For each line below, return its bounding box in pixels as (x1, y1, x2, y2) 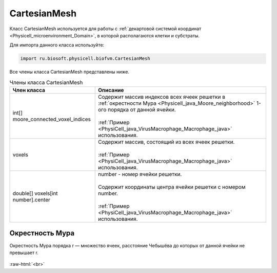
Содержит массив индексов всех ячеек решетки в (97, 94, 226, 101)
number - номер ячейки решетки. (97, 171, 182, 178)
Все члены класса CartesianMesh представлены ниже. (9, 69, 130, 75)
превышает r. (9, 249, 38, 256)
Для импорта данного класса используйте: (9, 42, 105, 48)
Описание (97, 87, 124, 94)
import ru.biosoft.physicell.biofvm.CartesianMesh (20, 56, 151, 61)
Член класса (12, 87, 46, 94)
